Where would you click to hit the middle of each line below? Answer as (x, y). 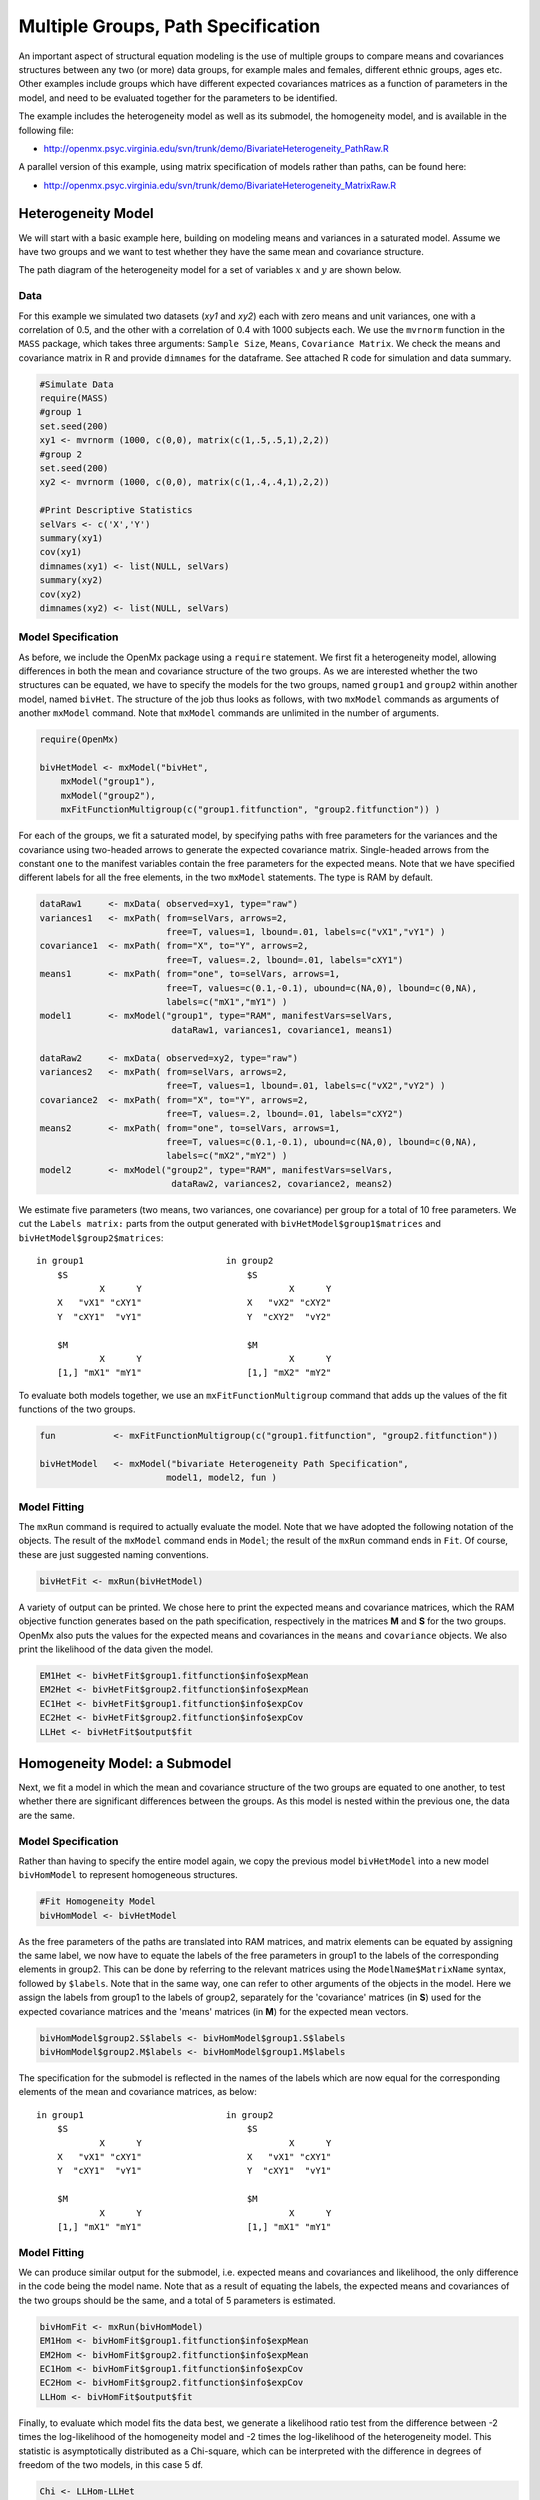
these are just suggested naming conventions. (113, 1554)
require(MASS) (74, 398)
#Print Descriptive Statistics (116, 510)
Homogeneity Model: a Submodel (125, 1763)
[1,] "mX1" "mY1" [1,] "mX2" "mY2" (194, 1373)
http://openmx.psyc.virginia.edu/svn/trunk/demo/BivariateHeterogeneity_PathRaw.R (216, 148)
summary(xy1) (71, 538)
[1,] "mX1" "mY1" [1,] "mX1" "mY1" (194, 2226)
